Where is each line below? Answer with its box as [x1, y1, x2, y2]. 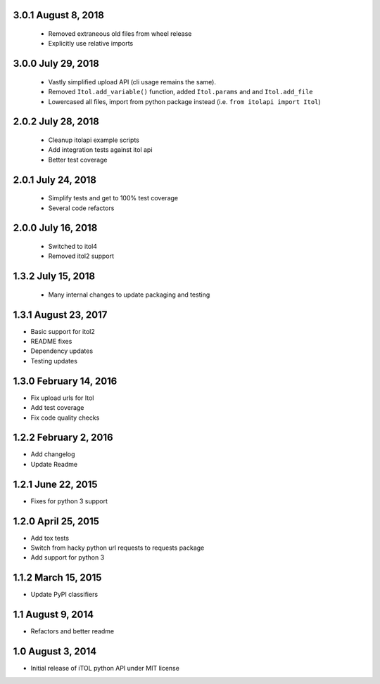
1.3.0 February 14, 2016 [13, 375, 118, 387]
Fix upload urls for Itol [30, 394, 94, 402]
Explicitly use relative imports [48, 39, 134, 48]
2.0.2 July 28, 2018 [13, 116, 100, 128]
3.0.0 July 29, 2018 [13, 58, 100, 70]
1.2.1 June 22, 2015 [13, 478, 98, 490]
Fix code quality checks [30, 413, 100, 422]
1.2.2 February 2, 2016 [13, 432, 113, 444]
